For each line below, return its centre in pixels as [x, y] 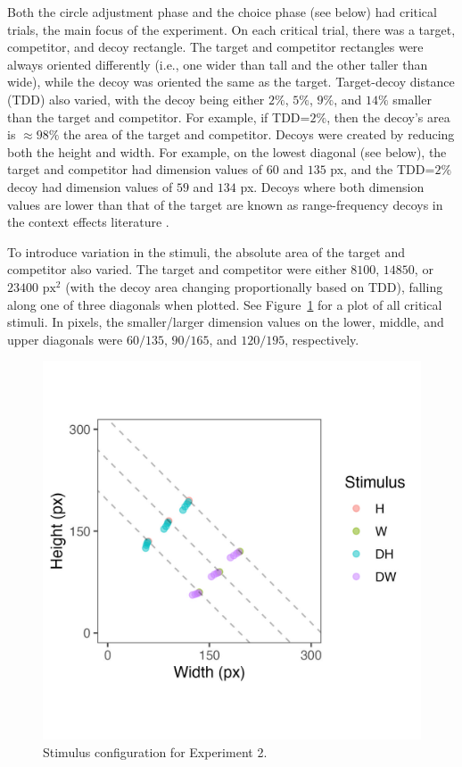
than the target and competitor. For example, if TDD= [159, 117]
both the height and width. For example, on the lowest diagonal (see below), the [227, 151]
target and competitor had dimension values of [135, 169]
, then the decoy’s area [388, 117]
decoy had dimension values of [90, 186]
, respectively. [322, 339]
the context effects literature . [88, 222]
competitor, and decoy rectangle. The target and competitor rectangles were [215, 47]
